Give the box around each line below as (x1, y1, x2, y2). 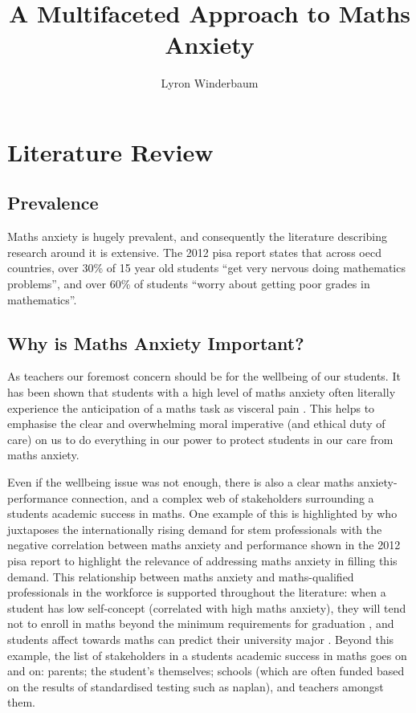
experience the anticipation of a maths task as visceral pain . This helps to (7, 399, 375, 416)
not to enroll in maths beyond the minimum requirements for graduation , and (7, 615, 394, 632)
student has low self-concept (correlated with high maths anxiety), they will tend (7, 599, 406, 616)
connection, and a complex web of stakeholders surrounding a (71, 489, 374, 506)
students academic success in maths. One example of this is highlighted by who (7, 505, 398, 522)
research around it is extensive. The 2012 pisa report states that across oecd (7, 243, 381, 260)
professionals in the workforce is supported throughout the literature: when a (7, 584, 386, 601)
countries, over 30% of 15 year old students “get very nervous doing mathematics (7, 259, 406, 276)
